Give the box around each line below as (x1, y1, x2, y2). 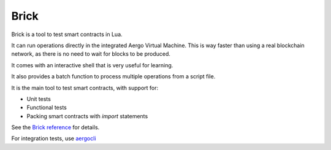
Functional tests (26, 104, 67, 111)
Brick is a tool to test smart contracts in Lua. (11, 31, 123, 38)
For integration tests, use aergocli (11, 135, 96, 142)
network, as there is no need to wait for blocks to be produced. (11, 50, 171, 58)
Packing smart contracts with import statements (26, 112, 148, 119)
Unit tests (26, 95, 51, 102)
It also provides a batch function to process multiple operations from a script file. (11, 73, 216, 80)
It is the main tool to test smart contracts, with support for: (11, 84, 159, 91)
